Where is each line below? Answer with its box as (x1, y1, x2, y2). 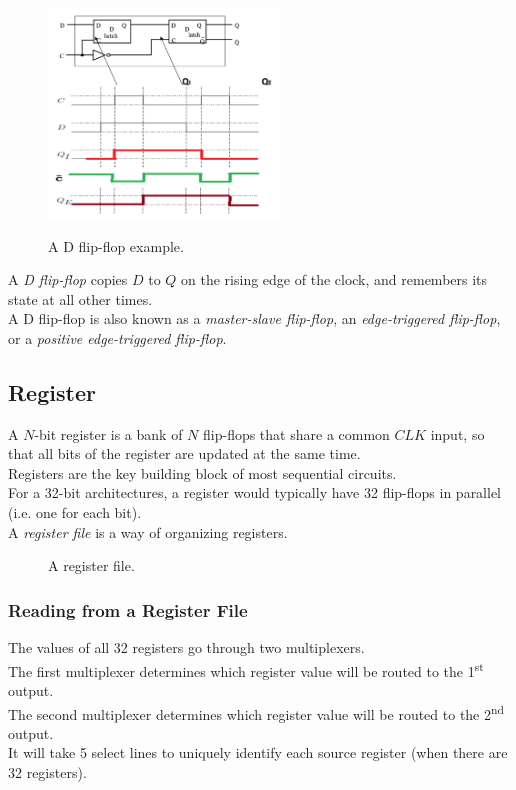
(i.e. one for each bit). (8, 502, 142, 523)
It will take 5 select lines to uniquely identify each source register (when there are (8, 742, 508, 763)
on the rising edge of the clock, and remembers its (181, 269, 488, 290)
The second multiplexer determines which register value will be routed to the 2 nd (8, 700, 504, 724)
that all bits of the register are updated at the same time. (8, 443, 361, 464)
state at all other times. (8, 288, 153, 309)
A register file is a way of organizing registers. (8, 521, 288, 542)
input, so (430, 423, 485, 444)
